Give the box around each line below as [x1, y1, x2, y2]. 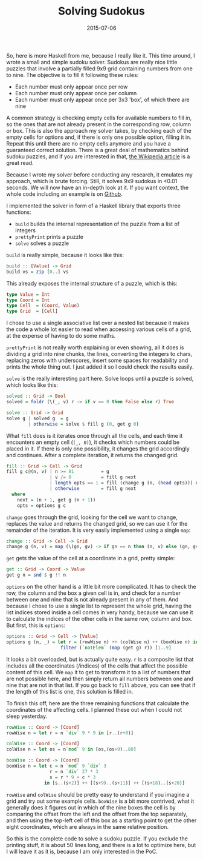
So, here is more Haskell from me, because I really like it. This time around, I [6, 52, 195, 59]
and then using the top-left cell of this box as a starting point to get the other [6, 817, 197, 824]
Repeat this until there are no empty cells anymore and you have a [6, 139, 171, 147]
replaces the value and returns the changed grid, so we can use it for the [6, 520, 188, 527]
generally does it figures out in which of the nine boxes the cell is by [6, 803, 176, 811]
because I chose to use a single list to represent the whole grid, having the [6, 602, 192, 610]
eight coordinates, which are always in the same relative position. [6, 823, 169, 830]
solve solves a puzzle [14, 240, 69, 247]
